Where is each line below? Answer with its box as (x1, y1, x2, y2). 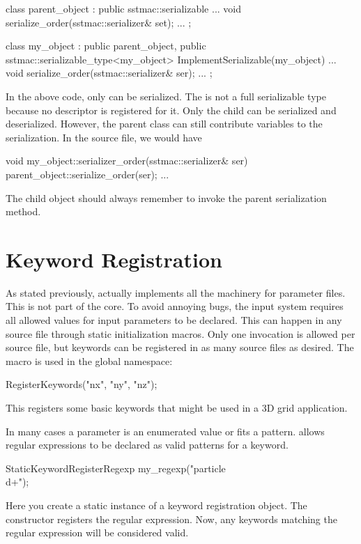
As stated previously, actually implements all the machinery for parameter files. (6, 285, 346, 300)
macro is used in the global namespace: (6, 353, 173, 368)
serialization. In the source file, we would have (6, 130, 202, 144)
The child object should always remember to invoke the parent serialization (6, 190, 327, 205)
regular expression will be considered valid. (6, 525, 189, 540)
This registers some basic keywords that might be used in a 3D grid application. (6, 401, 348, 414)
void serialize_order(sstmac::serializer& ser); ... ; (6, 65, 213, 80)
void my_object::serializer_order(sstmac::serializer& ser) (6, 153, 248, 168)
